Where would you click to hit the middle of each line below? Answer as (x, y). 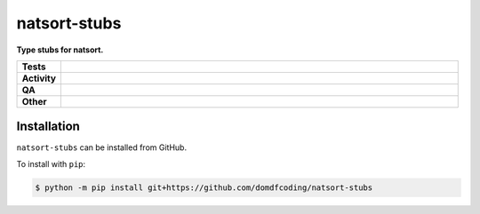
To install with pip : (51, 163)
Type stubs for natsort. (60, 50)
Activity (39, 78)
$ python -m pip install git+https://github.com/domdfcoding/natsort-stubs (204, 187)
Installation (48, 127)
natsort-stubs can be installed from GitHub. (101, 147)
